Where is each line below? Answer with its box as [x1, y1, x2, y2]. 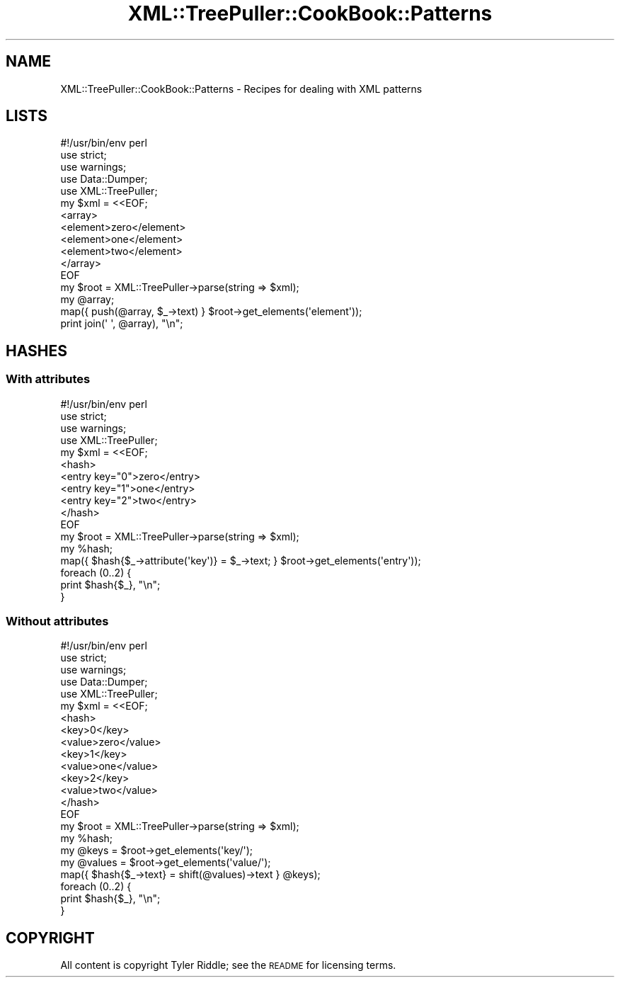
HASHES [6, 341, 67, 360]
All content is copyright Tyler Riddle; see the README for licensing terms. [60, 959, 396, 972]
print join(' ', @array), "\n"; [60, 317, 183, 330]
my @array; [60, 293, 115, 306]
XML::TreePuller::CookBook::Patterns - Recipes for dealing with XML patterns [60, 82, 423, 95]
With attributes [6, 372, 91, 387]
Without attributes [6, 614, 109, 629]
